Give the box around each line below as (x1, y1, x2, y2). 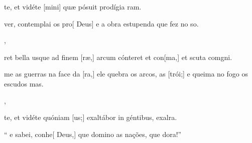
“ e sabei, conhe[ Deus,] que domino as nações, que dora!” (4, 128, 182, 139)
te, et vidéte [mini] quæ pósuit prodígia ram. (4, 1, 142, 11)
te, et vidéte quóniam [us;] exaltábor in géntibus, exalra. (4, 112, 177, 122)
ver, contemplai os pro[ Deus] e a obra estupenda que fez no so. (4, 18, 199, 28)
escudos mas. (4, 78, 44, 88)
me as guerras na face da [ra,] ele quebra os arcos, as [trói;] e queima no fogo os (4, 68, 248, 79)
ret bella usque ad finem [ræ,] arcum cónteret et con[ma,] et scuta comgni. (4, 51, 232, 62)
